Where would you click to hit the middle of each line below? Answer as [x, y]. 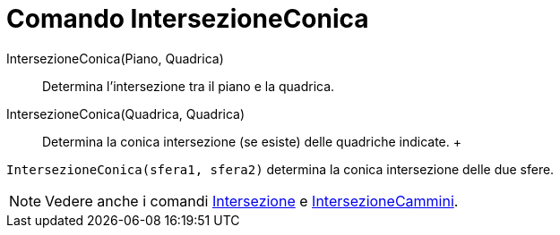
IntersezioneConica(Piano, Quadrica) [115, 58]
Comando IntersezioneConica [188, 19]
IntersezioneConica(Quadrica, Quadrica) [126, 113]
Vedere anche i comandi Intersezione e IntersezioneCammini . [252, 201]
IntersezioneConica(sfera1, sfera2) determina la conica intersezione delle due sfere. [280, 169]
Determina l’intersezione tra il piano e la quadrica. [189, 86]
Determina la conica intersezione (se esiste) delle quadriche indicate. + [252, 141]
